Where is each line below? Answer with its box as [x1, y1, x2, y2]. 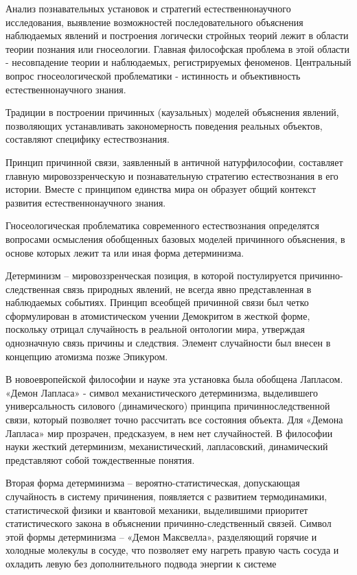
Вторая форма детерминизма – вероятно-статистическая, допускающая [5, 476, 300, 490]
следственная [5, 281, 60, 296]
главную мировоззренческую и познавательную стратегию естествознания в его [5, 168, 338, 183]
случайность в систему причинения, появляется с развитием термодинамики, [5, 489, 327, 503]
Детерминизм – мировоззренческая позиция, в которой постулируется [5, 268, 297, 283]
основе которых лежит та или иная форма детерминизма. [5, 245, 244, 259]
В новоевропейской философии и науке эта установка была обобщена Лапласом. [5, 372, 343, 386]
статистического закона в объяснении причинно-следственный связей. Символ [5, 516, 332, 530]
